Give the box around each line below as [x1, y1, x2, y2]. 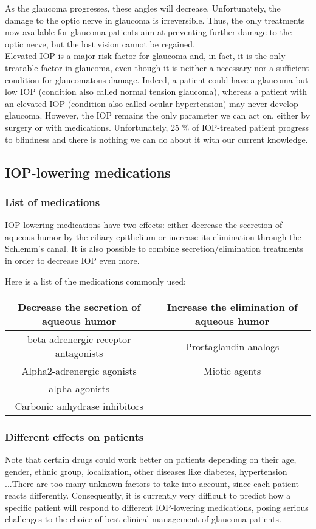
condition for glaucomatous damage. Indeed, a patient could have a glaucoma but [5, 73, 309, 86]
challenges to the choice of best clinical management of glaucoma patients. [5, 513, 281, 525]
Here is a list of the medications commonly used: [5, 274, 186, 287]
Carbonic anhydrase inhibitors [15, 399, 143, 413]
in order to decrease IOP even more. [5, 254, 140, 266]
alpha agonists [49, 381, 110, 396]
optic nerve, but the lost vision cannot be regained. [5, 37, 195, 50]
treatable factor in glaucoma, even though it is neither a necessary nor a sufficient [5, 61, 309, 74]
